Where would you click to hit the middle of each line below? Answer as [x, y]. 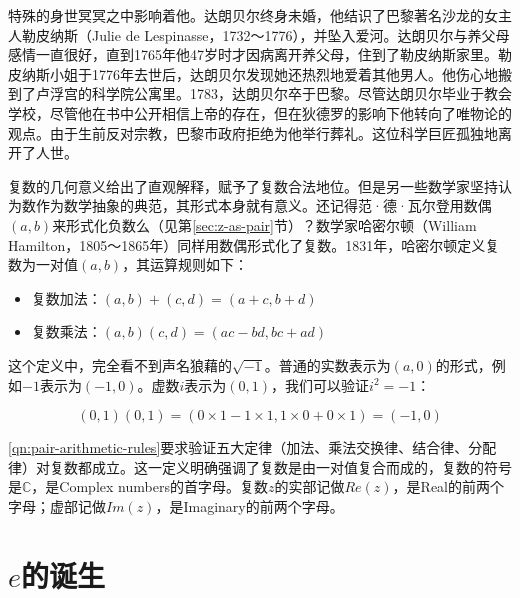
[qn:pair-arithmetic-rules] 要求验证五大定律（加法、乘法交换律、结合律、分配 [252, 447]
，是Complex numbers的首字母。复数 [149, 486]
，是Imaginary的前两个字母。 [249, 505]
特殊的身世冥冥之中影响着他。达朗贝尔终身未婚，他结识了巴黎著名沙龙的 [246, 15]
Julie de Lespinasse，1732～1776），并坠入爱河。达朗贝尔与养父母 [300, 34]
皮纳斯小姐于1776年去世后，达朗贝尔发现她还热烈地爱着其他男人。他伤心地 [253, 73]
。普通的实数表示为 [327, 364]
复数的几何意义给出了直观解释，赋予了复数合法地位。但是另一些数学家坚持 [253, 185]
